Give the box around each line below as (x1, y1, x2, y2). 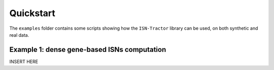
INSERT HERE (9, 58, 38, 64)
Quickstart (9, 8, 56, 19)
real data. (9, 32, 29, 38)
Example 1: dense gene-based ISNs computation (9, 45, 166, 54)
